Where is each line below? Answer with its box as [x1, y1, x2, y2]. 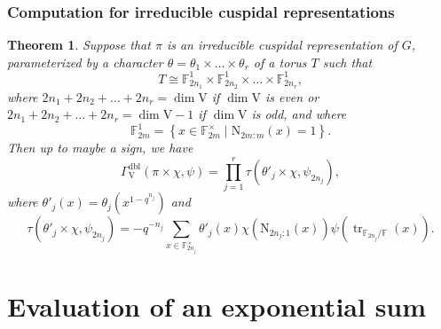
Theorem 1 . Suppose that [7, 35, 151, 54]
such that [322, 52, 373, 71]
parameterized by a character [7, 52, 163, 71]
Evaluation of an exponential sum [7, 288, 427, 325]
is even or [264, 87, 319, 106]
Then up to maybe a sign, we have [7, 138, 193, 157]
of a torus [253, 52, 307, 71]
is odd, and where [251, 105, 347, 123]
